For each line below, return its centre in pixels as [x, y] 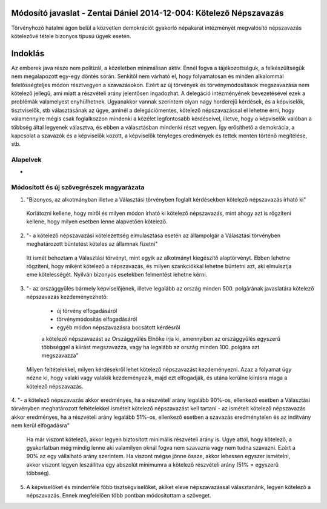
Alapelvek [26, 160]
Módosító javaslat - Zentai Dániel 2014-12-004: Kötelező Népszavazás [147, 13]
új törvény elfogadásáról [87, 310]
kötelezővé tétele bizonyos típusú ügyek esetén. [71, 36]
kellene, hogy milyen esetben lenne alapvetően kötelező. [97, 222]
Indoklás [28, 54]
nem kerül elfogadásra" [40, 425]
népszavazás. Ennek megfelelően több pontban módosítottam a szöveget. [119, 495]
